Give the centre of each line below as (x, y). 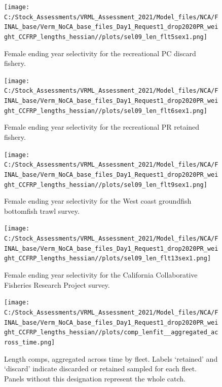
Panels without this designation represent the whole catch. (95, 378)
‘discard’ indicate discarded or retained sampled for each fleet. (100, 369)
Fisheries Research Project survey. (57, 284)
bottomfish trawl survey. (42, 210)
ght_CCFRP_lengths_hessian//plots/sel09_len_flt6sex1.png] (106, 111)
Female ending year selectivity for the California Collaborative (101, 275)
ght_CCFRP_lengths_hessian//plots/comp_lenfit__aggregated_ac (111, 333)
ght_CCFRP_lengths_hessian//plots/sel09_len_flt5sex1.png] (106, 37)
